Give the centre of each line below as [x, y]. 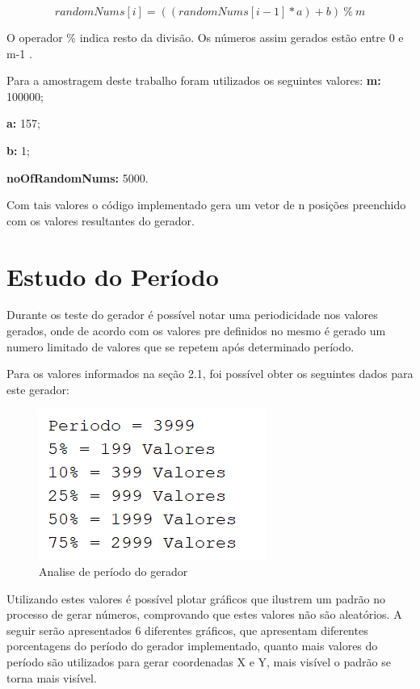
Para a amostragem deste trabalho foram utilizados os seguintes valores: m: [194, 80]
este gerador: [38, 389]
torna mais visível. [52, 677]
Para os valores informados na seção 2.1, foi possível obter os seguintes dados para [210, 374]
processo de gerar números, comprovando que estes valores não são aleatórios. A [204, 614]
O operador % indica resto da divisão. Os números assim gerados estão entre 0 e [205, 37]
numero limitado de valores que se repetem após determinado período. [181, 346]
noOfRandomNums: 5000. [78, 177]
